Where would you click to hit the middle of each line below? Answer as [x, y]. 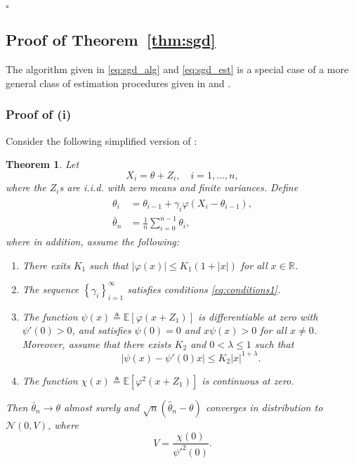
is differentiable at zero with [258, 316]
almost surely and [102, 407]
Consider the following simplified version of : [101, 140]
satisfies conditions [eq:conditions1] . [204, 289]
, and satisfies [101, 330]
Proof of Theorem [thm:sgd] [111, 40]
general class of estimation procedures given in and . [118, 83]
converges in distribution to [264, 407]
